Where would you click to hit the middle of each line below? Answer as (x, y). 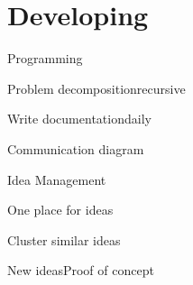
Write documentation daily (79, 119)
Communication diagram (76, 148)
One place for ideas (60, 210)
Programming (45, 58)
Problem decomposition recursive (96, 88)
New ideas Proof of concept (81, 270)
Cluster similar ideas (64, 239)
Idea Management (57, 179)
